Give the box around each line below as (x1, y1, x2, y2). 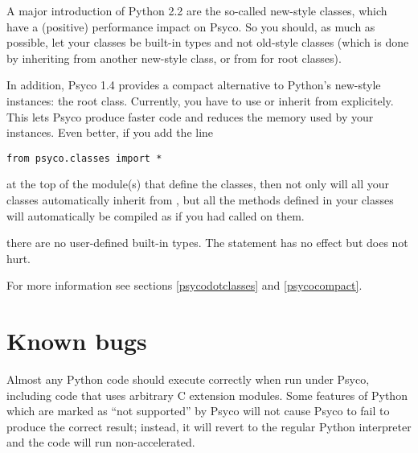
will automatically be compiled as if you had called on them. (6, 207, 305, 224)
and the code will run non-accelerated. (6, 434, 195, 451)
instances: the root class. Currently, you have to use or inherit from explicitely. (6, 92, 394, 109)
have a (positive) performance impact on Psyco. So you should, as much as (6, 18, 375, 35)
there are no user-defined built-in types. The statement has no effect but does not (6, 234, 408, 251)
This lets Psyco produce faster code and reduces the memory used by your (6, 108, 374, 125)
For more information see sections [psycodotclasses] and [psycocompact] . (6, 277, 363, 294)
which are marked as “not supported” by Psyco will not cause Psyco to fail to (6, 402, 390, 419)
